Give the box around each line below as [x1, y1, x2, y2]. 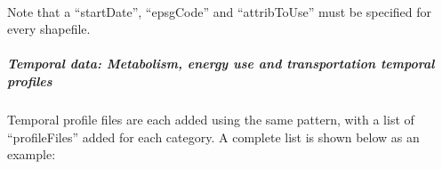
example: [7, 145, 56, 164]
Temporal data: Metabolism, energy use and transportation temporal [7, 54, 435, 73]
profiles [7, 71, 52, 90]
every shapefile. [7, 20, 91, 38]
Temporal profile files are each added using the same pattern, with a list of [7, 109, 414, 128]
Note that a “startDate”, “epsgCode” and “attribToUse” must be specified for [7, 2, 432, 20]
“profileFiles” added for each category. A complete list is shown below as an [7, 127, 420, 146]
